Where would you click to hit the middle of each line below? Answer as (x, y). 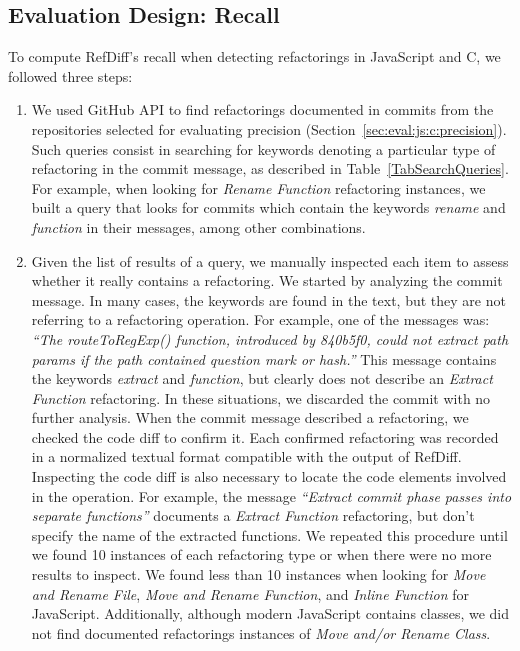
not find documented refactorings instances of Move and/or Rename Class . (261, 632)
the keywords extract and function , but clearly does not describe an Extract (262, 378)
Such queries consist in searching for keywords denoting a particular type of (263, 148)
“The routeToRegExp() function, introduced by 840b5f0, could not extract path (270, 338)
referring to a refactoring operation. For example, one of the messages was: (260, 319)
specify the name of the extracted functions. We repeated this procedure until (269, 534)
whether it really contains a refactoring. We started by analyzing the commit (267, 280)
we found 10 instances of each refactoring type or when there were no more (261, 554)
